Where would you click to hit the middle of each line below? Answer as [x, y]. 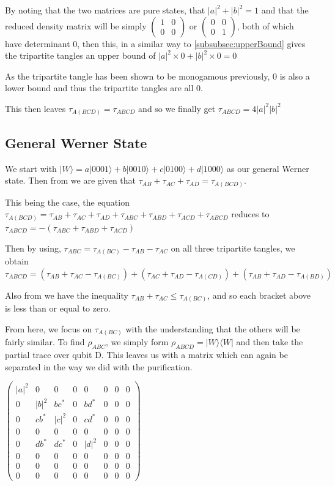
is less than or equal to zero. [58, 308]
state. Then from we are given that [71, 180]
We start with [31, 168]
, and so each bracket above [259, 295]
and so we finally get [177, 108]
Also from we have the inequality [67, 295]
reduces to [250, 214]
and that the [285, 10]
